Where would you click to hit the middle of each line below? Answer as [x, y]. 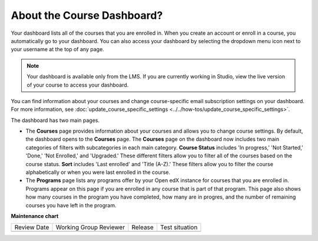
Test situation [179, 227]
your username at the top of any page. [57, 49]
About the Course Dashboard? [87, 15]
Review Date [32, 227]
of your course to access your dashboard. [78, 85]
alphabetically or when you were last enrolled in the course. [98, 172]
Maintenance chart [35, 216]
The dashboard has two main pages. [55, 120]
